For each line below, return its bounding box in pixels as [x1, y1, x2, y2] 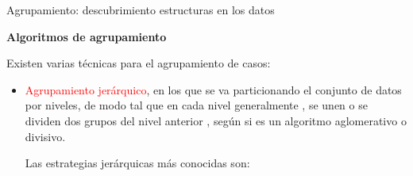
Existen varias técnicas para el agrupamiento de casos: [6, 55, 271, 71]
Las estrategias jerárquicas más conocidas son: [25, 155, 250, 171]
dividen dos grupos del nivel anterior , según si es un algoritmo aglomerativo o [25, 112, 407, 128]
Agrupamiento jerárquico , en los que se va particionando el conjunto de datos [25, 81, 402, 98]
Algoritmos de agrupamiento [6, 28, 167, 44]
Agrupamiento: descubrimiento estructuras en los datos [6, 2, 275, 17]
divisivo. [25, 128, 66, 144]
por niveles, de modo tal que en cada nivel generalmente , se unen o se [25, 97, 368, 113]
